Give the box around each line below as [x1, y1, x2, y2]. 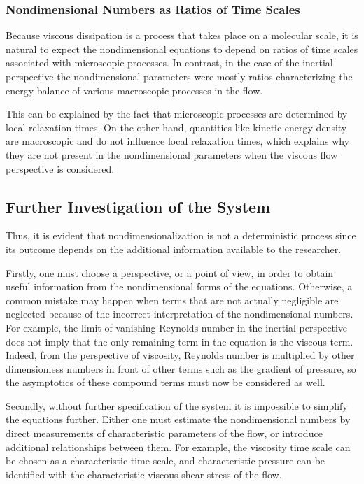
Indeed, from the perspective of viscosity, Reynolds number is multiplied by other [6, 348, 355, 362]
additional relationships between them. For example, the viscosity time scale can [6, 439, 351, 454]
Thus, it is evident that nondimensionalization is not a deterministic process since [6, 228, 356, 243]
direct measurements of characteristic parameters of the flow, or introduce [6, 426, 323, 441]
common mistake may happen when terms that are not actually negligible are [6, 292, 339, 307]
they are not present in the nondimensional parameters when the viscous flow [6, 147, 338, 162]
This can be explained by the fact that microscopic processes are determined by [6, 106, 348, 121]
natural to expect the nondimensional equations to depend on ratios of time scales [6, 41, 358, 56]
